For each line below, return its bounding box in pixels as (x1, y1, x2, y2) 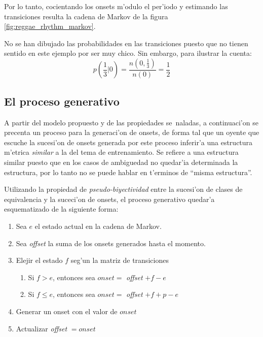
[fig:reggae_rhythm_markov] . (4, 21, 96, 31)
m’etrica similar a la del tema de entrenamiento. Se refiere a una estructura (4, 147, 239, 157)
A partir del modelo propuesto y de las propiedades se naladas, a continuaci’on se (4, 117, 258, 127)
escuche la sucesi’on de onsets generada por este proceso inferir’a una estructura (4, 137, 253, 147)
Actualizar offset (16, 323, 67, 333)
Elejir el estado (16, 255, 63, 265)
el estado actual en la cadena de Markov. (34, 220, 162, 231)
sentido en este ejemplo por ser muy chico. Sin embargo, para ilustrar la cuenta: (4, 48, 252, 58)
